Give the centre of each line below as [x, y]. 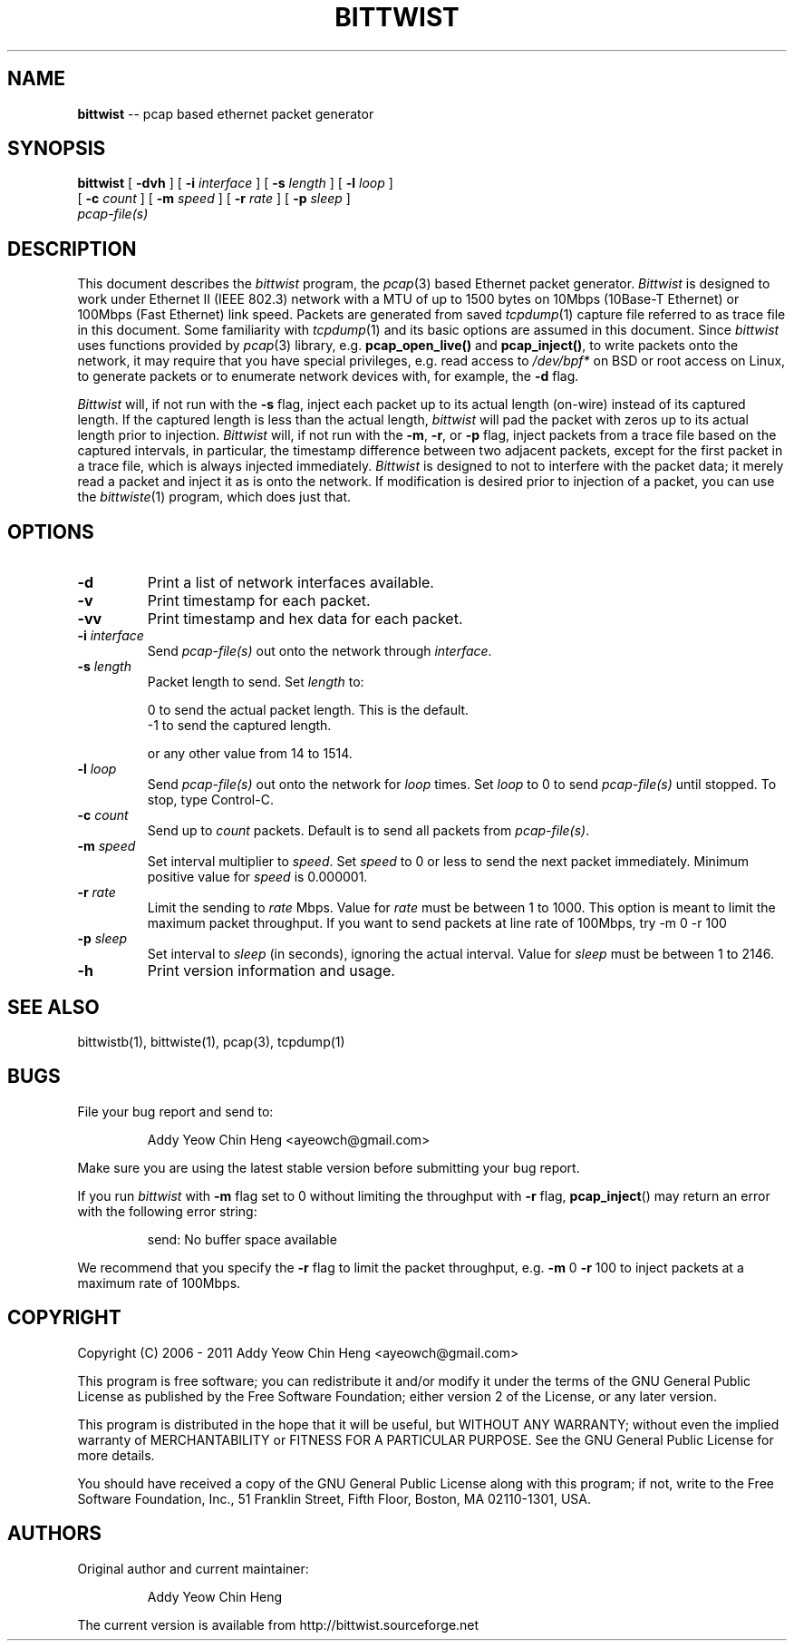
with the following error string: [167, 1211]
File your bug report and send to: [175, 1111]
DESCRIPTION [72, 249]
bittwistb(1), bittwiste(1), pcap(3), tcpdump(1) [211, 1041]
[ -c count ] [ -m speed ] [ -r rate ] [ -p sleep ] [214, 199]
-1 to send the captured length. [239, 726]
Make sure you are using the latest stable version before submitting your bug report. [329, 1167]
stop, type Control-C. [210, 800]
